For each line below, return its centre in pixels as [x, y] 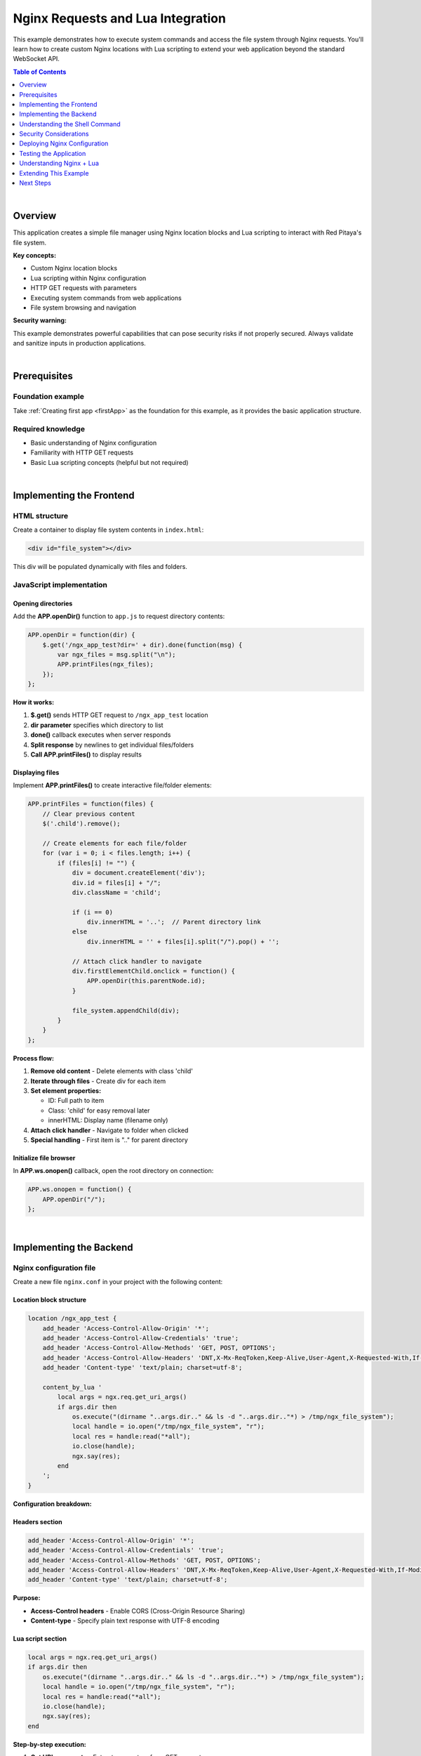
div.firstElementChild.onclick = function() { [153, 971]
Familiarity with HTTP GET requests [82, 452]
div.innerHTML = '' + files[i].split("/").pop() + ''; [183, 942]
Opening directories [43, 603]
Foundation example [48, 397]
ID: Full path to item [76, 1101]
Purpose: [27, 1598]
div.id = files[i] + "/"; [116, 883]
